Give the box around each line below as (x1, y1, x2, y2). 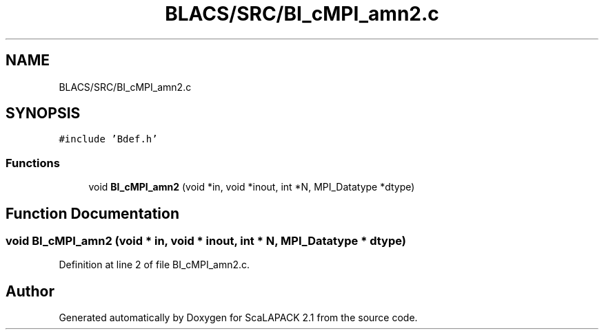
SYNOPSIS (6, 105, 81, 122)
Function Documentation (6, 204, 179, 222)
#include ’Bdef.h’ (59, 133, 158, 145)
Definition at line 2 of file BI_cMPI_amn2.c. (59, 259, 250, 271)
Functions (6, 155, 60, 170)
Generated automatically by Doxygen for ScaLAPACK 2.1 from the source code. (59, 312, 418, 324)
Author (6, 282, 54, 300)
